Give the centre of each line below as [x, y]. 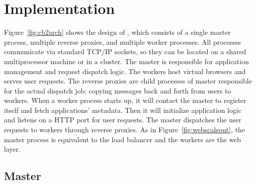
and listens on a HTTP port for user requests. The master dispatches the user [123, 120]
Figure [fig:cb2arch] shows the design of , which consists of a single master [117, 32]
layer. [12, 149]
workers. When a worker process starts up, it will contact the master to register [125, 100]
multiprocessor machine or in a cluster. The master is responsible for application [127, 61]
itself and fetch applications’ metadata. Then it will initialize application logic [123, 110]
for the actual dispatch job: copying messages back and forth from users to [118, 90]
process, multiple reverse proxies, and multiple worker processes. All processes [123, 42]
